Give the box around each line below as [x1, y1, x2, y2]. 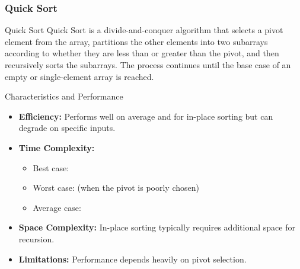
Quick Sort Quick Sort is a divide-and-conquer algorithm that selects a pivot [5, 24, 283, 36]
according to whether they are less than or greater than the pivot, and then [5, 47, 279, 59]
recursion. [18, 232, 55, 245]
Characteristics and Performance [5, 90, 123, 103]
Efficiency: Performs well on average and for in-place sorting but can [18, 110, 273, 122]
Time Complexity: [18, 141, 95, 153]
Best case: [33, 161, 69, 174]
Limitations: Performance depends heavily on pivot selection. [18, 252, 247, 265]
